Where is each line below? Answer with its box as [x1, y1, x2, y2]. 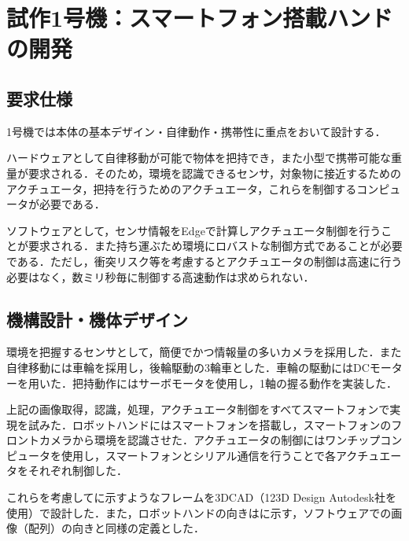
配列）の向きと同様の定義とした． [28, 520, 204, 536]
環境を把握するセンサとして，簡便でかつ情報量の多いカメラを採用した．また [6, 344, 402, 360]
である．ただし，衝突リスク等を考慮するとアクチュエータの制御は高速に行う [6, 252, 403, 269]
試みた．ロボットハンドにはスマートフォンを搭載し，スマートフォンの [28, 416, 392, 432]
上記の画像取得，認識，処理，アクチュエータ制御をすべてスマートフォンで [6, 401, 390, 418]
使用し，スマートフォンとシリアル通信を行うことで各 [61, 447, 337, 463]
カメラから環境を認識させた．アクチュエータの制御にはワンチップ [39, 432, 381, 448]
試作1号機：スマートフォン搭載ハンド [6, 2, 393, 34]
